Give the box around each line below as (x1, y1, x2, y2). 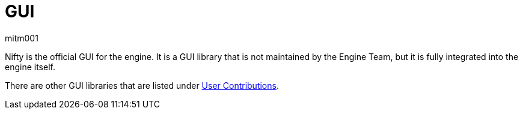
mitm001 (5, 32, 38, 43)
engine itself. (5, 61, 55, 72)
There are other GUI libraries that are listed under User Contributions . (5, 80, 279, 91)
